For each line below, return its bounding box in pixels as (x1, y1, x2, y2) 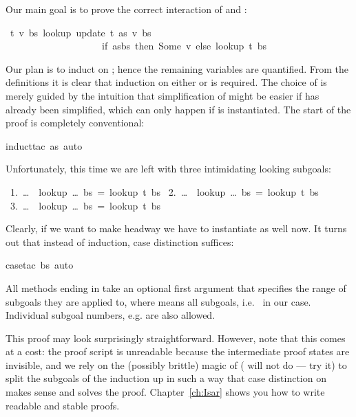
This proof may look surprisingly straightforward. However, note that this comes (6, 330, 346, 345)
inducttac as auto (6, 138, 83, 153)
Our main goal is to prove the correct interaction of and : (6, 2, 247, 16)
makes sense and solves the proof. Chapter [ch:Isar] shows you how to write (6, 385, 325, 399)
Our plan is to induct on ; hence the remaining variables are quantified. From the (6, 61, 348, 76)
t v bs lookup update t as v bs (10, 25, 151, 39)
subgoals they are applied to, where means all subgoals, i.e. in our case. (6, 294, 311, 308)
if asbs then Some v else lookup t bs (101, 38, 267, 53)
